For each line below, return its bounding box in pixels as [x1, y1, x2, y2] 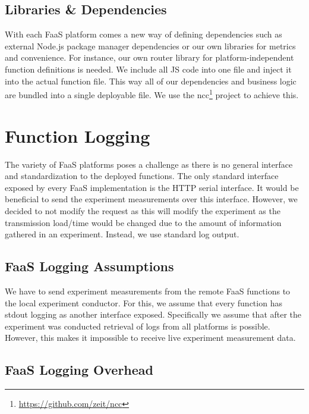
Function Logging [5, 123, 150, 148]
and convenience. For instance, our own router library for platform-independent [5, 51, 294, 64]
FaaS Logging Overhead [5, 360, 154, 379]
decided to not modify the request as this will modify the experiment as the [5, 204, 280, 217]
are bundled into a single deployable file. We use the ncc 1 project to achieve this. [5, 87, 299, 101]
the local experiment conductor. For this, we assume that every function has [5, 296, 282, 309]
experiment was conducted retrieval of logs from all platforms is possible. [5, 319, 270, 332]
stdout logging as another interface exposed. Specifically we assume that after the [5, 308, 302, 321]
